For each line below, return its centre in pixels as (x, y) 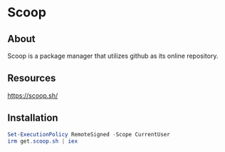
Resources (32, 78)
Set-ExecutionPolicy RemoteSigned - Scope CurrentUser (89, 134)
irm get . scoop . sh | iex (43, 141)
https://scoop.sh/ (33, 95)
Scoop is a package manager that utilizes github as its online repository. (113, 56)
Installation (33, 118)
